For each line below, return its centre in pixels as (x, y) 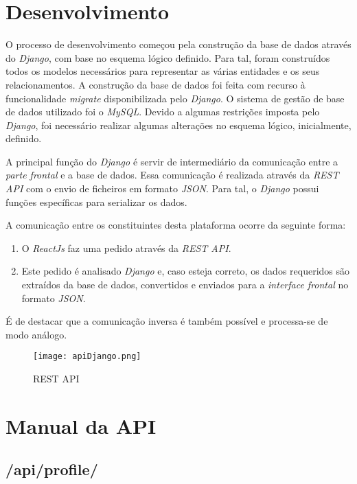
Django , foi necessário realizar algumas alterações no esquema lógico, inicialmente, (178, 125)
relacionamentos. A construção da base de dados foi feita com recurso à (156, 84)
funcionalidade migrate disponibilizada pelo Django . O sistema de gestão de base (175, 98)
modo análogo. (36, 334)
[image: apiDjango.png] (87, 357)
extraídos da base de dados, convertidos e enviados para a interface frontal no (185, 285)
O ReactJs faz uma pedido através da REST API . (126, 247)
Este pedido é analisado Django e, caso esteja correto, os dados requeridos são (186, 271)
